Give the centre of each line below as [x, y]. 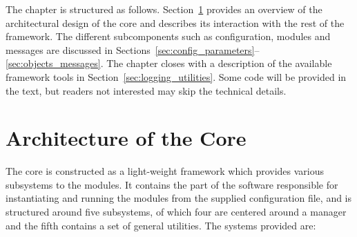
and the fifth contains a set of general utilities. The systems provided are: [161, 225]
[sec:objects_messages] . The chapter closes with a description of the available [169, 63]
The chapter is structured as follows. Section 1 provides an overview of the [164, 9]
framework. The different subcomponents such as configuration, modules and [168, 36]
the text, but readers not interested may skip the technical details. [146, 90]
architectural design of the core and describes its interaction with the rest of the [175, 22]
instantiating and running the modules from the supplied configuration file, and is [179, 198]
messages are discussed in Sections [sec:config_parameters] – [133, 49]
